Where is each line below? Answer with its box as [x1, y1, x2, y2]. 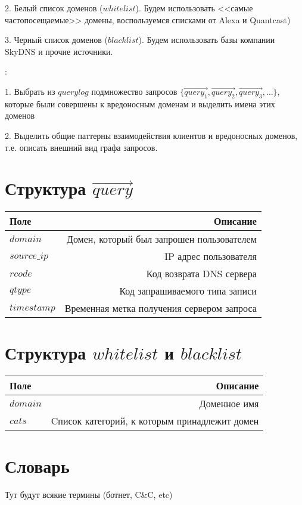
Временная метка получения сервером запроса [64, 301, 257, 315]
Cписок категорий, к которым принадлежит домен [51, 414, 259, 428]
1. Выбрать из [5, 85, 55, 97]
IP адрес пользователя [164, 249, 257, 264]
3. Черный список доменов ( [5, 33, 108, 46]
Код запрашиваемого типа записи [119, 284, 257, 298]
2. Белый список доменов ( [5, 2, 103, 14]
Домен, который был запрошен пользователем [66, 232, 257, 246]
